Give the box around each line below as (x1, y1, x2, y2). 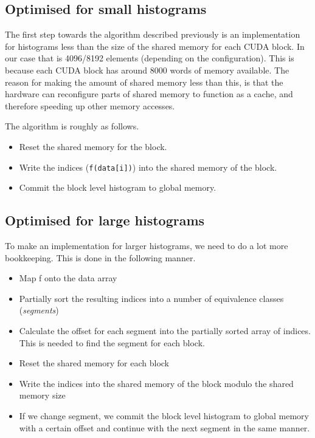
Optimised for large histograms (5, 211, 205, 230)
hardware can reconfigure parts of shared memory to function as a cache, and (5, 87, 293, 100)
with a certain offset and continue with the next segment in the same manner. (19, 421, 310, 434)
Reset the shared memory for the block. (19, 140, 167, 152)
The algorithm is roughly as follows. (5, 120, 139, 132)
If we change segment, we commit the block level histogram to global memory (19, 409, 309, 422)
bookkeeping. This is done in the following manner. (5, 251, 196, 264)
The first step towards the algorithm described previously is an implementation (5, 28, 300, 41)
